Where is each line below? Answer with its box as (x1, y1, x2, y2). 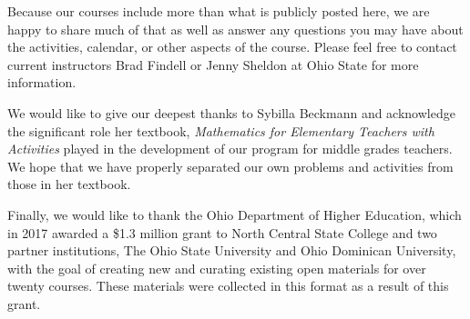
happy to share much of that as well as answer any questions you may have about (7, 19, 464, 38)
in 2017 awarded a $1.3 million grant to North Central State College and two (7, 223, 437, 242)
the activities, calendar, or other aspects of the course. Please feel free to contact (7, 37, 457, 56)
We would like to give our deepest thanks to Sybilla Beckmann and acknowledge (7, 103, 455, 122)
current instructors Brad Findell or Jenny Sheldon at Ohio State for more (7, 55, 419, 74)
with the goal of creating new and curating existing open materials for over (7, 258, 426, 277)
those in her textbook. (7, 174, 131, 194)
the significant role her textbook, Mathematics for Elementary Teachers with (7, 121, 434, 140)
